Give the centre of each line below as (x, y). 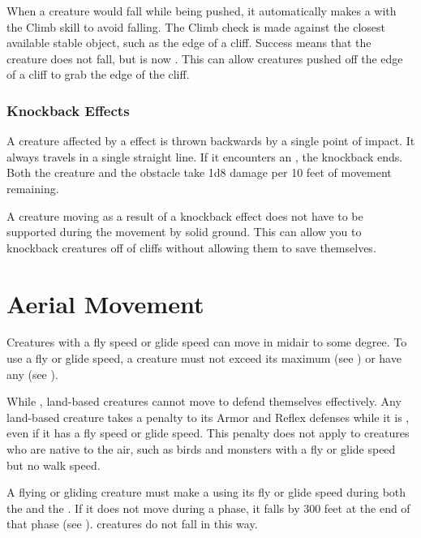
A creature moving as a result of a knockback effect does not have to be (185, 215)
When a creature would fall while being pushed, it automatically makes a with (202, 11)
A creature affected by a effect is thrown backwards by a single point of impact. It (211, 141)
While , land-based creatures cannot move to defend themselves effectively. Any (204, 401)
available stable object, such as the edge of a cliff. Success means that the (189, 43)
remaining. (33, 188)
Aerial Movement (105, 303)
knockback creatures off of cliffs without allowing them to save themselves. (191, 247)
